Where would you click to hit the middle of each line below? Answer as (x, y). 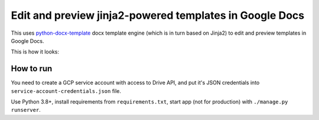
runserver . (26, 110)
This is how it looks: (35, 52)
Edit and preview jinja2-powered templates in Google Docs (157, 15)
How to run (32, 69)
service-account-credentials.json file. (66, 91)
